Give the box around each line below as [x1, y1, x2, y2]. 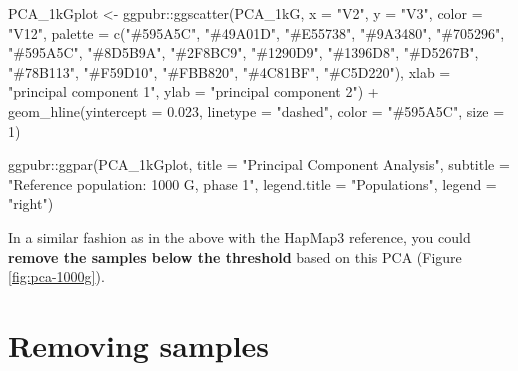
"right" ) [8, 193, 54, 214]
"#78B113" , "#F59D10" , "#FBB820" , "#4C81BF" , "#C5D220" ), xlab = [8, 61, 451, 82]
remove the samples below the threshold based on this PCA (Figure [8, 246, 462, 267]
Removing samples [8, 324, 270, 365]
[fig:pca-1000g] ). [8, 266, 105, 287]
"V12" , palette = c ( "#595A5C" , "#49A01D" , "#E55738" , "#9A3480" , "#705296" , [8, 22, 505, 43]
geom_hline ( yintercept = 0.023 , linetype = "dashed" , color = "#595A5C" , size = [8, 100, 505, 121]
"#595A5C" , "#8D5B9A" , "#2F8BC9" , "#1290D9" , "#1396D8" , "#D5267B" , [8, 42, 479, 63]
